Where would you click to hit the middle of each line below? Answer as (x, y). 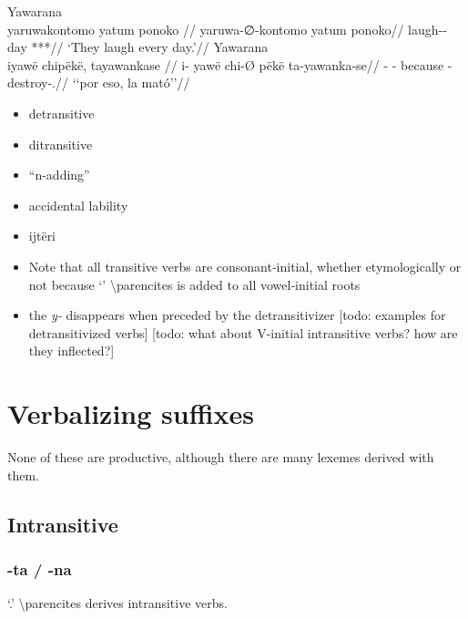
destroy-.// (38, 83)
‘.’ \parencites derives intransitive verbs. (117, 603)
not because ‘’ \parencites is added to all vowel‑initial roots (194, 284)
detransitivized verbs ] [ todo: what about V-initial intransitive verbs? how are (243, 332)
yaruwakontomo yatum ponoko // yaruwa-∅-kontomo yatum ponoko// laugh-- (227, 29)
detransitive (61, 113)
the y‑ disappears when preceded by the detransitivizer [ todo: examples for (237, 315)
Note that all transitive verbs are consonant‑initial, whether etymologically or (245, 266)
